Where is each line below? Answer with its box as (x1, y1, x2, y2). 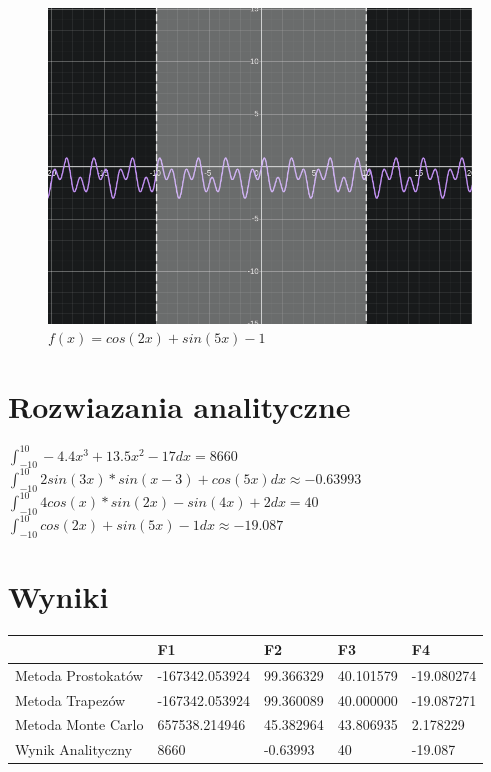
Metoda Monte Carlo (15, 714, 144, 735)
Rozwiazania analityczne (8, 386, 351, 427)
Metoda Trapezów (15, 689, 126, 710)
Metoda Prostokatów (15, 664, 143, 685)
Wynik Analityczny (15, 739, 133, 760)
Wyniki (8, 576, 109, 617)
